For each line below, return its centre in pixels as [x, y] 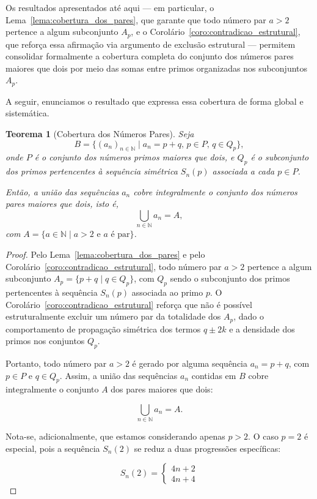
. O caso [263, 436]
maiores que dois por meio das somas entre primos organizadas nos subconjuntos [157, 68]
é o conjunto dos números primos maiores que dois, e [134, 157]
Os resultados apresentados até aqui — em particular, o [110, 7]
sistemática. [27, 113]
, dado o [249, 316]
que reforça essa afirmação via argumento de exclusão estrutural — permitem [151, 44]
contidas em [214, 375]
